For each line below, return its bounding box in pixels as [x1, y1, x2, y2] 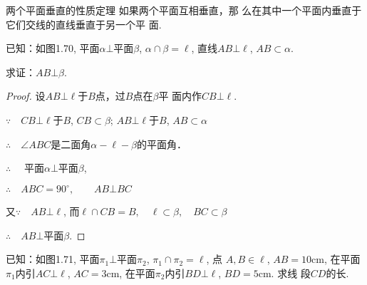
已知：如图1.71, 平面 [6, 252, 100, 266]
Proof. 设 [6, 88, 46, 103]
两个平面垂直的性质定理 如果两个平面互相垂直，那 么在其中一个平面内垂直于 [6, 3, 362, 17]
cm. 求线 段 [258, 266, 311, 281]
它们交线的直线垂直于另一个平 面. [6, 16, 162, 31]
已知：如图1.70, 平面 [6, 41, 100, 56]
